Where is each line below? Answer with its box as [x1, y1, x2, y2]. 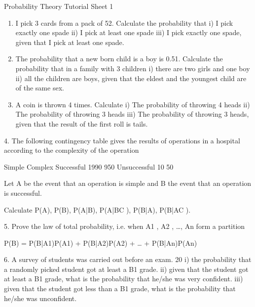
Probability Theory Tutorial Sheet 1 [4, 1, 113, 11]
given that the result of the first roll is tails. [15, 118, 148, 129]
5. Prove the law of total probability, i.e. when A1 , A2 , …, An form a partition [4, 221, 245, 231]
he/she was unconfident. [4, 293, 77, 303]
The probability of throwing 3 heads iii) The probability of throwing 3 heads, [15, 109, 249, 119]
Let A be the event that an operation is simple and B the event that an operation [4, 178, 252, 188]
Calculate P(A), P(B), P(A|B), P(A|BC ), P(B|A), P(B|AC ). [4, 204, 191, 215]
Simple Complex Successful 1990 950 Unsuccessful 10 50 [4, 161, 174, 172]
